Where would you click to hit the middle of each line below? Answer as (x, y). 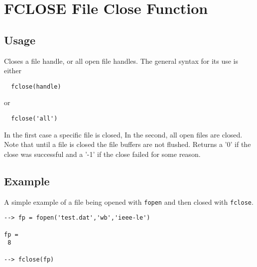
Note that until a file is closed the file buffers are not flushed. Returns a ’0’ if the (128, 144)
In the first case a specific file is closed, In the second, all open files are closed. (123, 134)
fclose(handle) (36, 86)
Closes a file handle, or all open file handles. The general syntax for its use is (121, 61)
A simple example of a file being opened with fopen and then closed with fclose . (129, 201)
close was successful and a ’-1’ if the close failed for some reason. (102, 154)
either (13, 70)
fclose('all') (34, 119)
